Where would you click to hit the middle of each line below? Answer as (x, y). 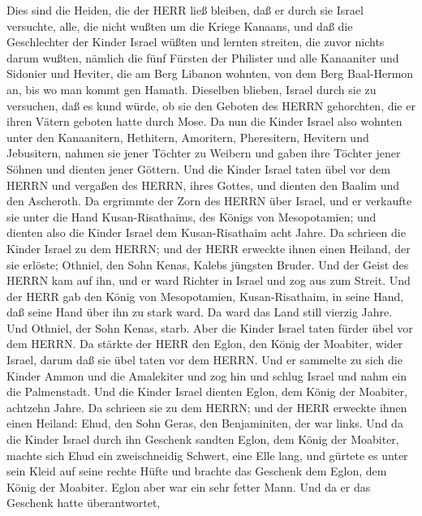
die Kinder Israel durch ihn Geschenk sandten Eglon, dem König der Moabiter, (203, 439)
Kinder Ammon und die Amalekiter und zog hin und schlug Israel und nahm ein (207, 375)
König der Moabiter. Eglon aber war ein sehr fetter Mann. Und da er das (189, 486)
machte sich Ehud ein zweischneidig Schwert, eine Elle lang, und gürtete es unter (207, 455)
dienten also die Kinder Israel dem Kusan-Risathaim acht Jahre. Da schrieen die (206, 232)
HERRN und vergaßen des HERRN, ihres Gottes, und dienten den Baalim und (203, 185)
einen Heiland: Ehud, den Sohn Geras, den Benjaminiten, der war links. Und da (205, 423)
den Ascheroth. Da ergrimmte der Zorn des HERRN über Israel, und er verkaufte (209, 201)
